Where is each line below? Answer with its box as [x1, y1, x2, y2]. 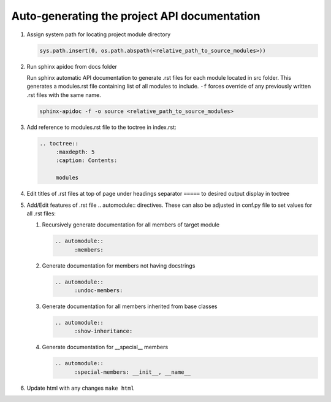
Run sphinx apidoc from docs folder [26, 63, 118, 70]
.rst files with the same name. [26, 91, 101, 98]
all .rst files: [26, 209, 56, 217]
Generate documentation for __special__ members [42, 344, 169, 351]
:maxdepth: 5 [55, 149, 95, 156]
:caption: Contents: [55, 157, 118, 164]
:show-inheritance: [74, 328, 133, 334]
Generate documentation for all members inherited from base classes [42, 303, 218, 310]
